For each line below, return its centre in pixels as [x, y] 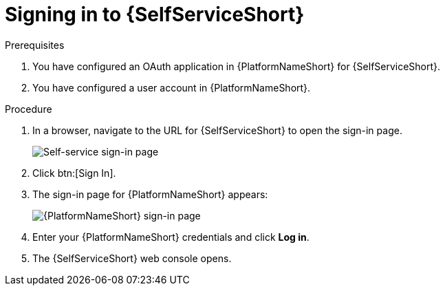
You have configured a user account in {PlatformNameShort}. [172, 87]
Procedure [29, 109]
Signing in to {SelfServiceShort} [155, 14]
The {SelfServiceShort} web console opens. [132, 258]
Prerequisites [35, 45]
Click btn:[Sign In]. [74, 173]
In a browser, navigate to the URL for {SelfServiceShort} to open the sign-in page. [217, 130]
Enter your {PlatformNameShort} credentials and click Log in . [171, 237]
